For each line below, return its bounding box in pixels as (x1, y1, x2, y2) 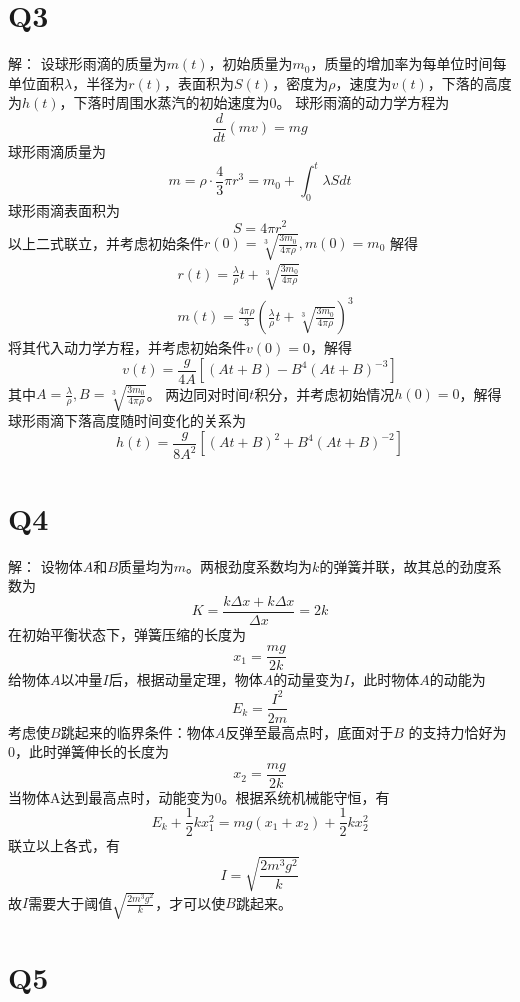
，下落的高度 (427, 72, 512, 93)
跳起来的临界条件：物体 (60, 721, 215, 742)
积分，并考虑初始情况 (254, 383, 395, 404)
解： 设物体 (8, 555, 83, 576)
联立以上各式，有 (8, 835, 120, 856)
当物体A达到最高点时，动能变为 (8, 786, 215, 807)
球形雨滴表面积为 (8, 199, 120, 220)
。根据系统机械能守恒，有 (221, 786, 390, 807)
